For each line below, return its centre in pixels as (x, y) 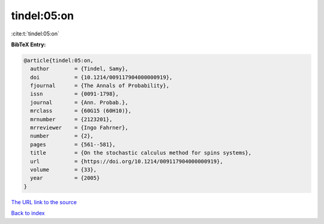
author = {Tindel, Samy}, (79, 69)
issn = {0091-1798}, (75, 94)
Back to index (28, 213)
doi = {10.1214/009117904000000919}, (101, 77)
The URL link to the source (44, 202)
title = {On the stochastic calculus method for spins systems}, (141, 153)
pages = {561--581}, (73, 144)
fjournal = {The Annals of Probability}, (100, 86)
